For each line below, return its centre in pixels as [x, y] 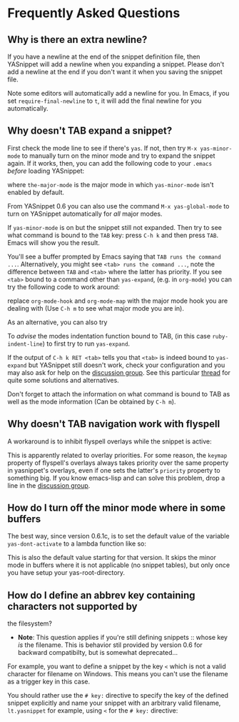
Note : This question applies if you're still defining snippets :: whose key [123, 638]
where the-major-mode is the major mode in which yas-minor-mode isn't [111, 184]
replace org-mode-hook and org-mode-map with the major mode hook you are [118, 301]
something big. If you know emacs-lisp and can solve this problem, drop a [116, 478]
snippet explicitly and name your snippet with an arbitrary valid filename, [114, 703]
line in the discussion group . [49, 485]
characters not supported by [72, 606]
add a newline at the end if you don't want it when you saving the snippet [115, 72]
